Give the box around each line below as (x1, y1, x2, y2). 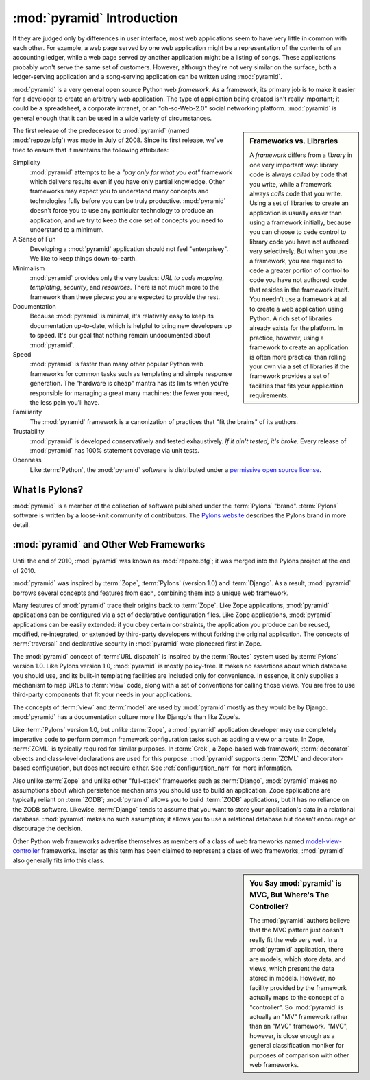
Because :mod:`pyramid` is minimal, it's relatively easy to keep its (29, 312, 214, 320)
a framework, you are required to (249, 257, 343, 265)
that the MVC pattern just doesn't (249, 926, 344, 935)
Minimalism (12, 264, 45, 272)
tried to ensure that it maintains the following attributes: (12, 145, 169, 154)
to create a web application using (249, 305, 344, 313)
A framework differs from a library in (249, 151, 353, 159)
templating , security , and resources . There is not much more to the (29, 283, 219, 292)
